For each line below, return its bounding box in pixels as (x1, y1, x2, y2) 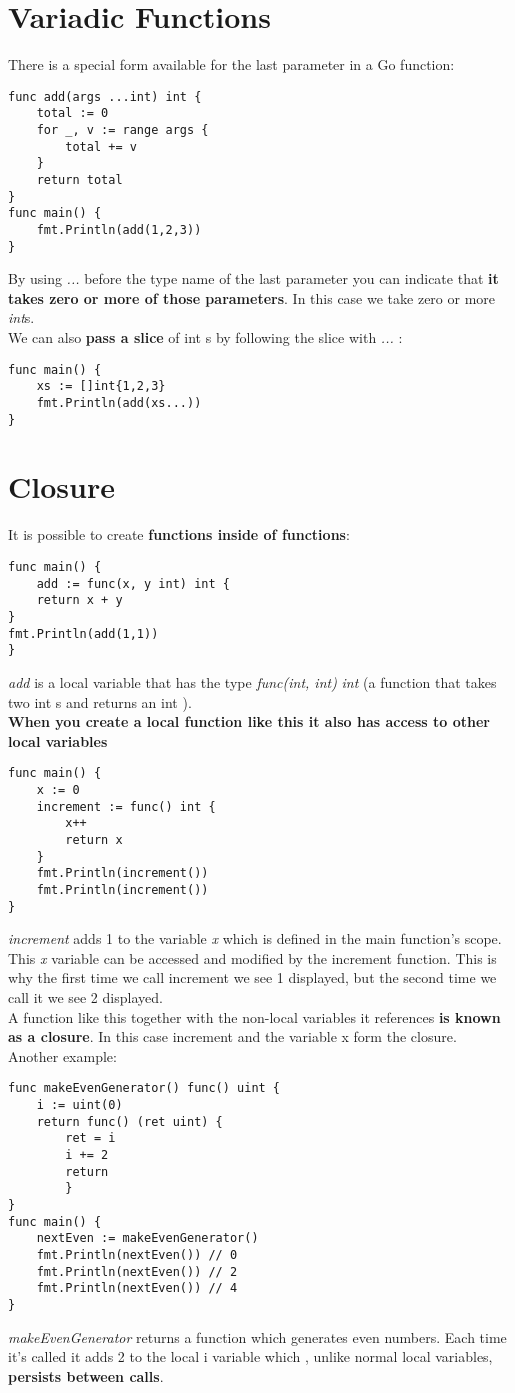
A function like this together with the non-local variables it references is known (8, 1006, 501, 1027)
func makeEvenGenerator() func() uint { (8, 1081, 281, 1096)
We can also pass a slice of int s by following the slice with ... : (8, 327, 403, 348)
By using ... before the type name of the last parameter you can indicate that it (8, 268, 499, 289)
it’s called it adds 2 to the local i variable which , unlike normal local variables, (8, 1346, 493, 1367)
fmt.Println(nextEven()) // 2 (36, 1264, 238, 1279)
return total (36, 173, 123, 187)
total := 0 (36, 106, 109, 121)
